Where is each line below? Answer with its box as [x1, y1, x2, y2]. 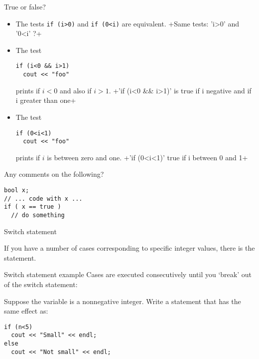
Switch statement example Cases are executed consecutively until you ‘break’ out [4, 269, 252, 280]
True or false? [4, 1, 46, 11]
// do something [11, 212, 65, 219]
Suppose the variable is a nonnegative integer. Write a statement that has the [4, 296, 241, 306]
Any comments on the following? [4, 169, 104, 179]
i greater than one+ [15, 95, 76, 105]
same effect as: [4, 306, 48, 316]
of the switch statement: [4, 279, 78, 290]
